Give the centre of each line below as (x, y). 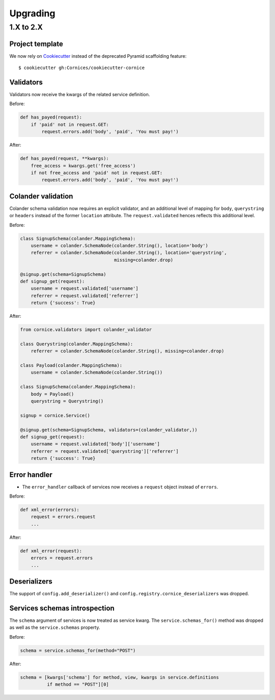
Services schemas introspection (62, 608)
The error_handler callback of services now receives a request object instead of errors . (120, 487)
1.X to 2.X (26, 27)
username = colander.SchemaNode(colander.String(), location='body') (119, 246)
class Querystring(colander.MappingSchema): (77, 344)
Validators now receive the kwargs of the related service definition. (80, 95)
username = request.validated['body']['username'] (95, 444)
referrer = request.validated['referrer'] (85, 296)
